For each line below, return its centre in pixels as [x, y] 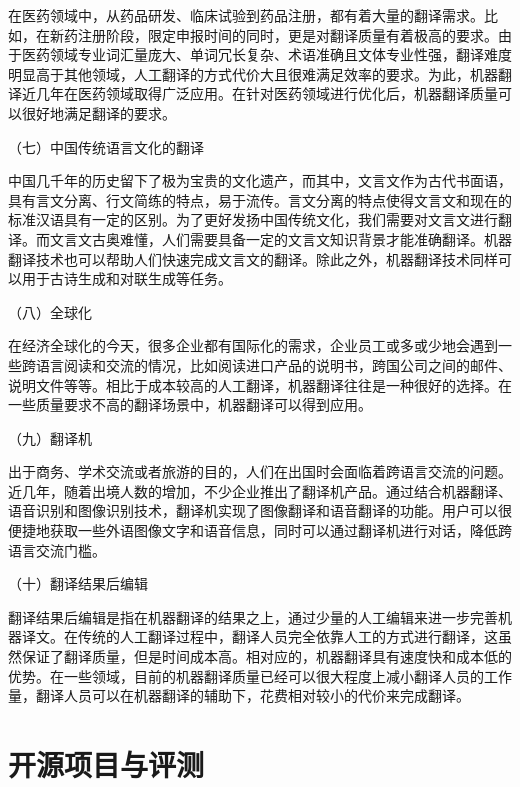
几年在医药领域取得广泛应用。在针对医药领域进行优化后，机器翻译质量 [266, 93]
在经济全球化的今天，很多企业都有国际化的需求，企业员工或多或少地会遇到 [253, 345]
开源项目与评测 [106, 764]
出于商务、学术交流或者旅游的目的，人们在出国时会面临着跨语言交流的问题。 [260, 471]
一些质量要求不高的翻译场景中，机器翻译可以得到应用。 [190, 404]
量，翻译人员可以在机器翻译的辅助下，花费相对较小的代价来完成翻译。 [239, 695]
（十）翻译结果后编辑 [78, 583]
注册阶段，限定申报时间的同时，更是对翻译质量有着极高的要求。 [287, 34]
